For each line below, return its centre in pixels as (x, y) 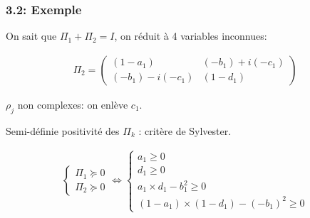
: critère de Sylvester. (185, 130)
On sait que (31, 36)
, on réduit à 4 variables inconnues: (191, 36)
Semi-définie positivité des (63, 130)
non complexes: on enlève (73, 104)
